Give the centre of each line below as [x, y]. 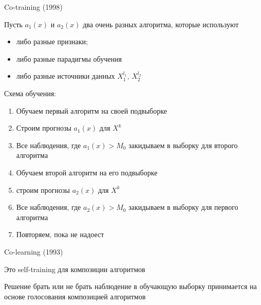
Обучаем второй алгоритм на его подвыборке [87, 172]
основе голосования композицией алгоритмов [75, 296]
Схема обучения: [30, 93]
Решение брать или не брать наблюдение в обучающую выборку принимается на [130, 286]
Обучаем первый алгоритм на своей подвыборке [91, 110]
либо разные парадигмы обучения [69, 58]
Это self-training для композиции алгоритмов [75, 269]
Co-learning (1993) [34, 251]
